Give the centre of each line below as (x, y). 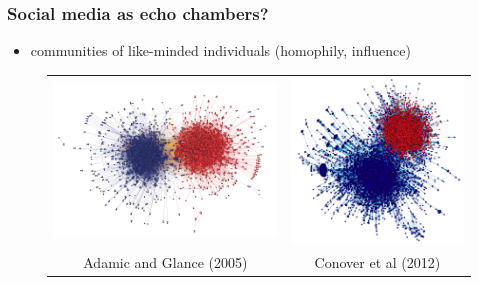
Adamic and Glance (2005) (165, 261)
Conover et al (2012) (377, 261)
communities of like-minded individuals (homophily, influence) (220, 50)
